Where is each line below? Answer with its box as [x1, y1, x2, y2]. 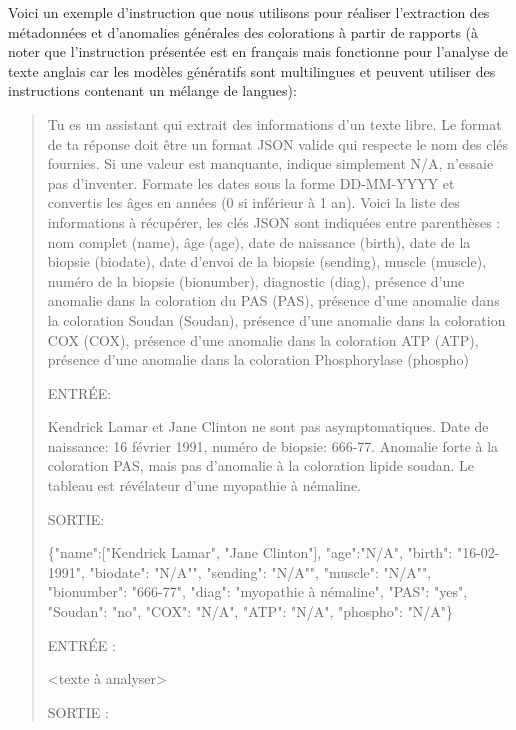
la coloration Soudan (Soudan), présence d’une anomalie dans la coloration [47, 309, 506, 330]
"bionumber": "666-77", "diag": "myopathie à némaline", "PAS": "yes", [47, 581, 468, 602]
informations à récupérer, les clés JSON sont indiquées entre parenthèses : [47, 211, 501, 232]
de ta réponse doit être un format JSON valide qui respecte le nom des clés [47, 133, 509, 154]
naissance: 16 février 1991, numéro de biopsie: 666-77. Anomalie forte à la [47, 435, 499, 456]
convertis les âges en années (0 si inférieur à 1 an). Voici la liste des [47, 192, 460, 213]
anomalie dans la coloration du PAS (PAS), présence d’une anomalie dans [47, 290, 500, 311]
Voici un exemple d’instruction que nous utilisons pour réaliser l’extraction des [8, 2, 490, 22]
